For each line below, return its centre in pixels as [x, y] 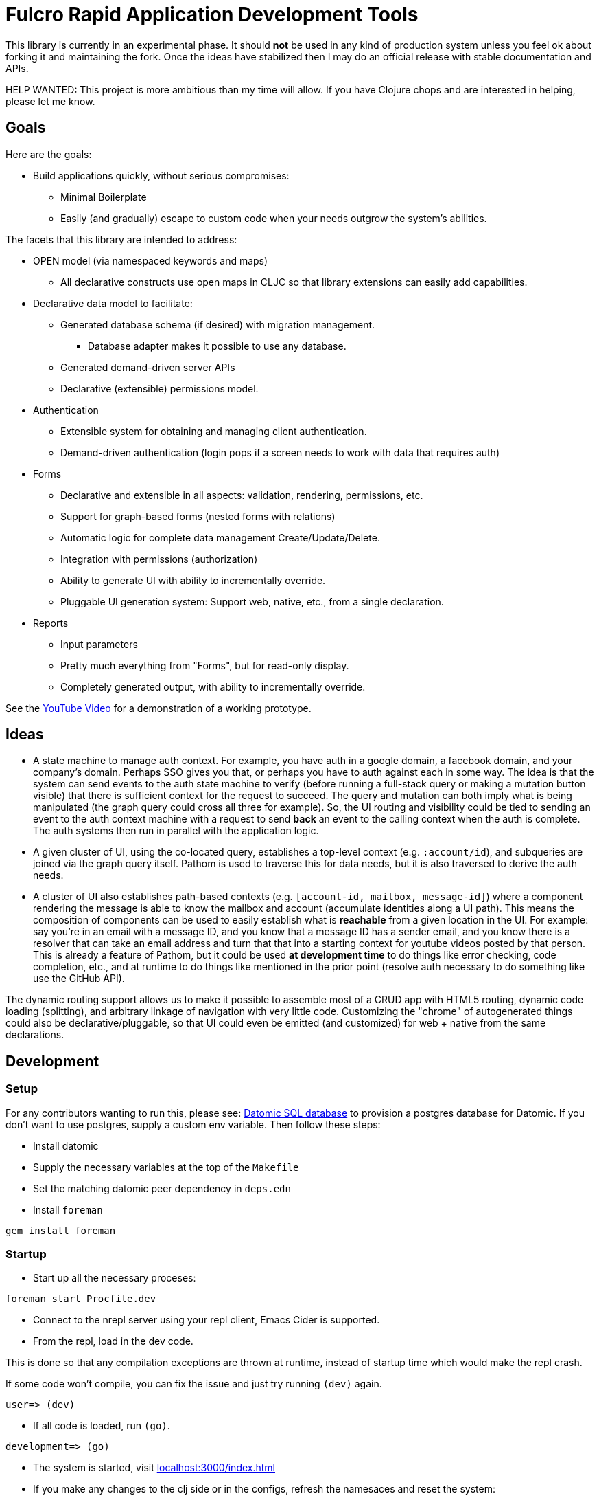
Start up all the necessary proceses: [115, 1278]
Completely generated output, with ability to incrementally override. [213, 686]
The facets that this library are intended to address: [121, 239]
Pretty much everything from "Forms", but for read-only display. [205, 665]
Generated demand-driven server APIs [148, 367]
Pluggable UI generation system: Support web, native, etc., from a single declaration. [252, 601]
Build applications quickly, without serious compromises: [161, 175]
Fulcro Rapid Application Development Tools [212, 14]
